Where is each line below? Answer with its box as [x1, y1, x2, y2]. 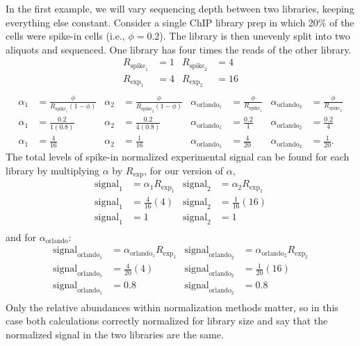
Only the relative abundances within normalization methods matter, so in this [6, 299, 338, 314]
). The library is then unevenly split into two [159, 28, 350, 43]
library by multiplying [6, 163, 100, 177]
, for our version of [144, 163, 223, 177]
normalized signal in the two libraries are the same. [6, 327, 224, 341]
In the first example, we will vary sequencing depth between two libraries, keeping [6, 1, 354, 15]
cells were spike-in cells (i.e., [6, 28, 125, 43]
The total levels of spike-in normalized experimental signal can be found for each [6, 149, 350, 164]
